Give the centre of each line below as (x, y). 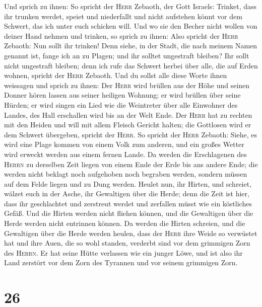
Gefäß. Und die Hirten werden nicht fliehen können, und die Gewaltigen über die (129, 213)
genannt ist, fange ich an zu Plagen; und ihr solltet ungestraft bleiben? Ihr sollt (127, 55)
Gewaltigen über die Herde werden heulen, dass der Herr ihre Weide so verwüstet (131, 233)
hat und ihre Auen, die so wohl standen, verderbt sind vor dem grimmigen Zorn (127, 243)
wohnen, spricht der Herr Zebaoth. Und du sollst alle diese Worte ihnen (116, 75)
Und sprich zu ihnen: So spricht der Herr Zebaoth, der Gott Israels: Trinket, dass (130, 6)
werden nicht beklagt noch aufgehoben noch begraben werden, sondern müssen (126, 174)
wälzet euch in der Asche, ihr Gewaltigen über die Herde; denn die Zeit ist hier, (127, 194)
